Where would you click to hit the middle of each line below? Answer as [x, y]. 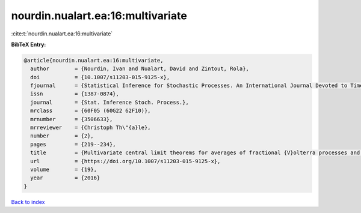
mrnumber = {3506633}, [72, 119]
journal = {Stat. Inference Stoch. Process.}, [110, 102]
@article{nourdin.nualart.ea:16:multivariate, [94, 60]
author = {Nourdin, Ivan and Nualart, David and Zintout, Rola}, [140, 69]
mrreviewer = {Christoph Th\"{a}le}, [91, 128]
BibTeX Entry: [29, 44]
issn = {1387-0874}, [75, 94]
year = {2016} [65, 178]
